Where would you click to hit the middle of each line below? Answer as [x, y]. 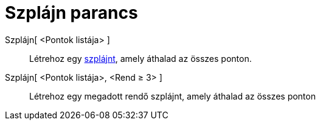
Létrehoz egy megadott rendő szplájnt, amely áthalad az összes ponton [172, 96]
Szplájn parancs [71, 13]
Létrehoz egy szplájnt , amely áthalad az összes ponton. [141, 58]
